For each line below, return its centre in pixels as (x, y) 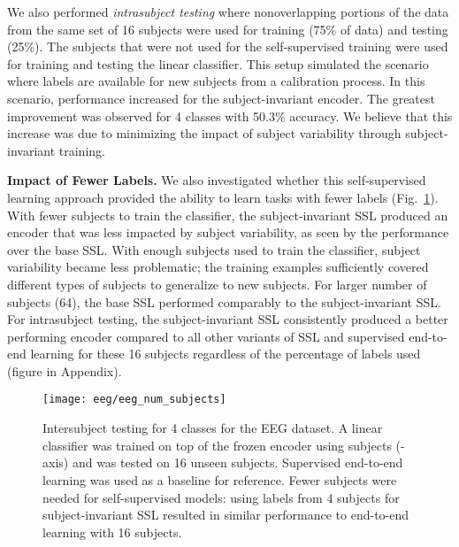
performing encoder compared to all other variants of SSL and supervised (206, 336)
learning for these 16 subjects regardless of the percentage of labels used (226, 354)
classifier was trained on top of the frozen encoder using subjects (217, 445)
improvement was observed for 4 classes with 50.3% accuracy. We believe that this (230, 116)
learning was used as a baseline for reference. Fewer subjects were (220, 479)
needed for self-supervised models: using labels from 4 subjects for (221, 497)
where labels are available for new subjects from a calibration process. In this (216, 81)
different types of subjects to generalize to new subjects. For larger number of (217, 284)
